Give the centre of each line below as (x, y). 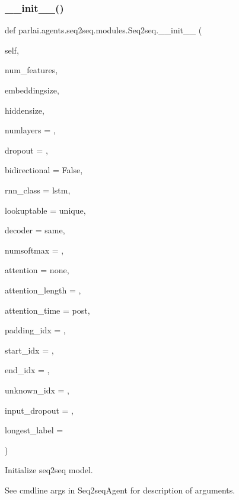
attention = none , (37, 270)
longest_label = (34, 430)
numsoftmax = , (34, 250)
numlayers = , (30, 130)
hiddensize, (25, 110)
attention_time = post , (47, 310)
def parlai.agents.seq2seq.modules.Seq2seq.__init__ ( (103, 30)
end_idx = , (27, 370)
